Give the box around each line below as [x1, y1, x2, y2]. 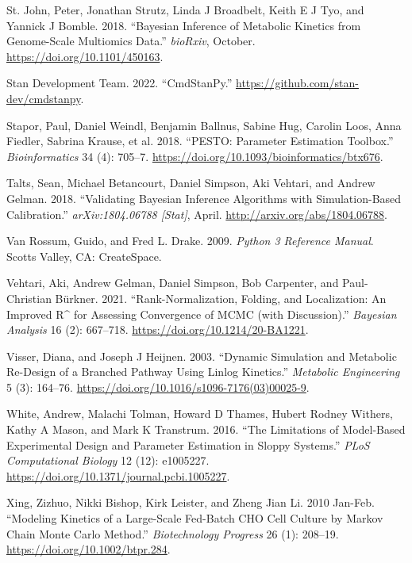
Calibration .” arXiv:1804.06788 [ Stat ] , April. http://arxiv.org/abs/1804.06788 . [6, 205, 387, 222]
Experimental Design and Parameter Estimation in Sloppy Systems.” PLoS [6, 436, 370, 453]
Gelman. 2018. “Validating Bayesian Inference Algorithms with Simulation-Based [6, 190, 402, 206]
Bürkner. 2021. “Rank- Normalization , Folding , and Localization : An [55, 289, 387, 306]
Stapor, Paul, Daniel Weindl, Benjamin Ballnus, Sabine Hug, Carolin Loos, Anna [6, 117, 402, 133]
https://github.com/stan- [235, 75, 359, 91]
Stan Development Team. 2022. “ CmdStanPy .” [6, 75, 233, 91]
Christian [6, 289, 52, 306]
